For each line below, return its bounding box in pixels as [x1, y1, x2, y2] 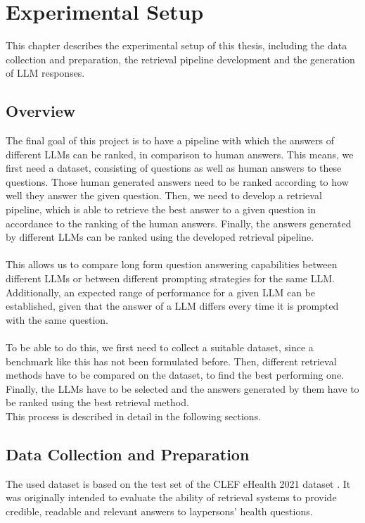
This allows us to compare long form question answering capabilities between [6, 257, 338, 272]
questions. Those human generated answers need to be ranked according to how [6, 174, 349, 189]
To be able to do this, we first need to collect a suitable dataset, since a [6, 340, 314, 355]
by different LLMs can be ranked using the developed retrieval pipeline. [6, 229, 314, 244]
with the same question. [6, 312, 108, 327]
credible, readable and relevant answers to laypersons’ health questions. [6, 503, 313, 518]
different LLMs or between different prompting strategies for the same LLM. [6, 271, 335, 286]
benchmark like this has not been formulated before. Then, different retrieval [6, 353, 337, 368]
